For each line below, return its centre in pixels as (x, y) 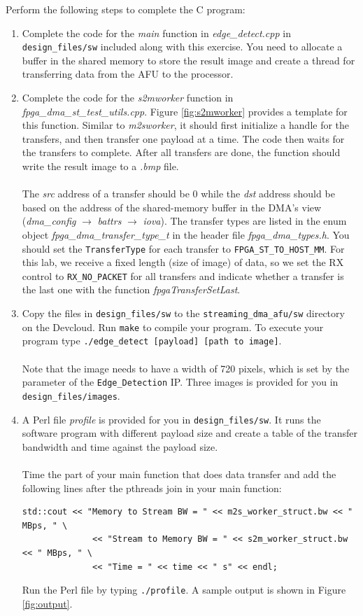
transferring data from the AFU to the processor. (128, 74)
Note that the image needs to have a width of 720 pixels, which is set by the (186, 368)
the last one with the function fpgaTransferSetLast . (131, 289)
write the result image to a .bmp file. (100, 166)
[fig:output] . (47, 603)
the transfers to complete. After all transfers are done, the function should (181, 152)
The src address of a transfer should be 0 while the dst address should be (178, 194)
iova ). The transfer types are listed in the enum (245, 221)
